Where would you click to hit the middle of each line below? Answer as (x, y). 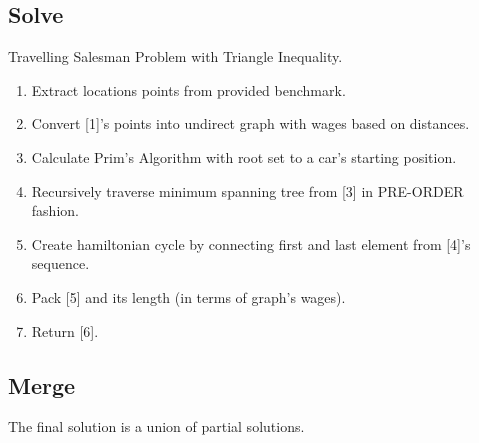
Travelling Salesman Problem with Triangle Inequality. (175, 56)
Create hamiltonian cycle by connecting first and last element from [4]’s (251, 243)
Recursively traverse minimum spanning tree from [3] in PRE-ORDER (247, 190)
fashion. (55, 210)
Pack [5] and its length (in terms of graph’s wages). (188, 296)
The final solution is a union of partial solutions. (156, 426)
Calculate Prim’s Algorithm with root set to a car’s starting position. (244, 156)
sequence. (60, 263)
